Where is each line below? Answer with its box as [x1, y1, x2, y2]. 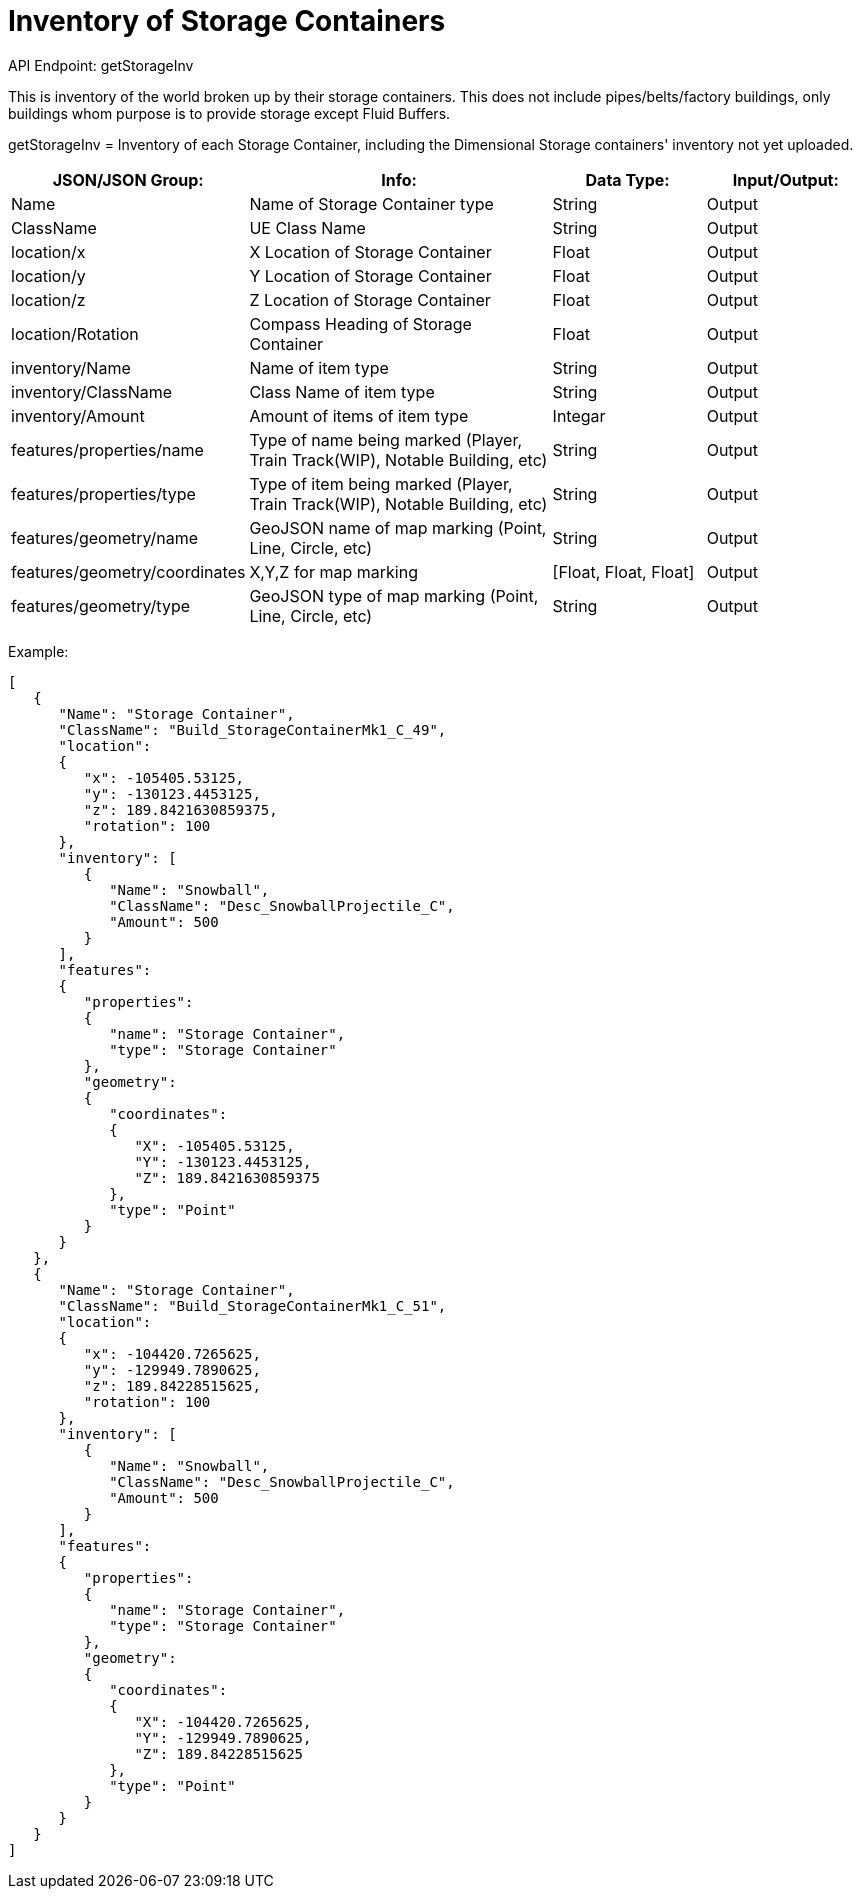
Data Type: [585, 169, 670, 190]
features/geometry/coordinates [11, 561, 246, 582]
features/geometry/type [11, 595, 191, 616]
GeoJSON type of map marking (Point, [249, 585, 539, 606]
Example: [8, 642, 69, 660]
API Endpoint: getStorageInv [8, 56, 194, 74]
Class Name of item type [249, 381, 435, 402]
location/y [11, 265, 86, 286]
